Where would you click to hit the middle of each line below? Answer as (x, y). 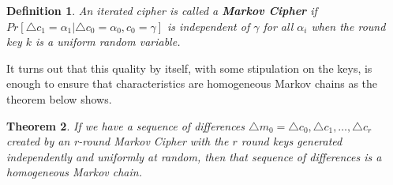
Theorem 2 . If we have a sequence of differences (126, 125)
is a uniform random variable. (108, 42)
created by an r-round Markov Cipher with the (118, 141)
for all (278, 26)
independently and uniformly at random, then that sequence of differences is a (194, 156)
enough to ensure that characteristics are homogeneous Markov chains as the (192, 83)
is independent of (209, 26)
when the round (348, 26)
